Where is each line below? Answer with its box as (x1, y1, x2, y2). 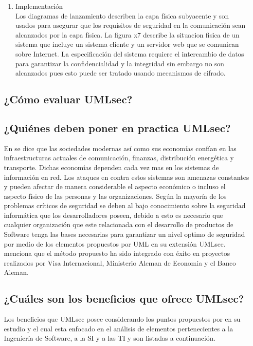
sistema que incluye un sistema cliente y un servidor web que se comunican (15, 39, 239, 49)
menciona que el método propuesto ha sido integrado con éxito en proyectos (4, 248, 230, 258)
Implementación (15, 1, 63, 11)
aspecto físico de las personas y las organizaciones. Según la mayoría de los (4, 191, 227, 201)
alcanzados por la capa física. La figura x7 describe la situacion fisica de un (15, 29, 240, 39)
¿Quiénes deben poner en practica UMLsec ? (4, 120, 231, 135)
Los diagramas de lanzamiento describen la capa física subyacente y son (15, 10, 229, 20)
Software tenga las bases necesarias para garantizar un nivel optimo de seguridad (4, 229, 245, 239)
